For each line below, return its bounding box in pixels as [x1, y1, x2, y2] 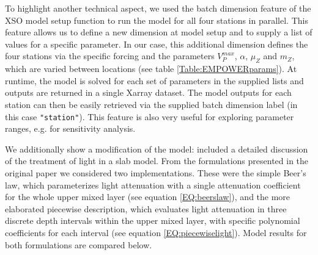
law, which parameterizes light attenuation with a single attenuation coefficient [5, 178, 301, 191]
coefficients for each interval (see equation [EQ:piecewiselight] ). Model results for [5, 226, 307, 239]
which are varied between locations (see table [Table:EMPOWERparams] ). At [5, 62, 297, 75]
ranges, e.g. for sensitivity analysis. [5, 122, 136, 135]
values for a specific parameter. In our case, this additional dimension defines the [5, 37, 308, 50]
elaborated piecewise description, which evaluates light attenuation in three [5, 202, 287, 215]
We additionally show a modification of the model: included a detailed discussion [5, 142, 308, 155]
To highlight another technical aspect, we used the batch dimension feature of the [5, 2, 311, 14]
